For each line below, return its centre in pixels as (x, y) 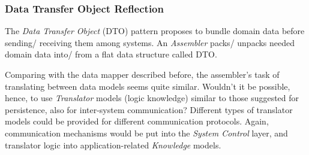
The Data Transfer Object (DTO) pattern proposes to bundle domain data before (155, 31)
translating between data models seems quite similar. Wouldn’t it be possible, (148, 86)
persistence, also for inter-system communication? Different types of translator (149, 109)
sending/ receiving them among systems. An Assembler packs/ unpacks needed (150, 42)
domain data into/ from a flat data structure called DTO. (111, 54)
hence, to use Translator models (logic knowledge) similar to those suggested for (152, 98)
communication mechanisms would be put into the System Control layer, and (146, 133)
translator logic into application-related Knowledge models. (113, 145)
